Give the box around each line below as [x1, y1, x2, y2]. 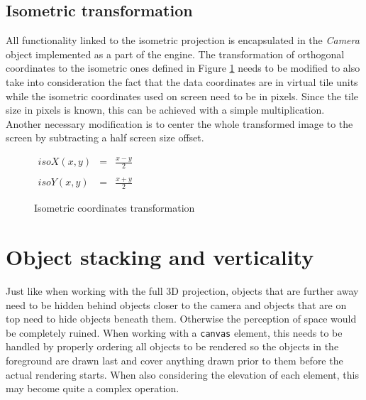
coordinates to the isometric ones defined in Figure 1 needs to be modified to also [6, 60, 360, 75]
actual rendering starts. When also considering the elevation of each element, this [6, 367, 359, 382]
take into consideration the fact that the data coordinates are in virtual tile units [6, 74, 358, 89]
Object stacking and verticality [6, 242, 314, 271]
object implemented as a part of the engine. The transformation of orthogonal [6, 46, 345, 61]
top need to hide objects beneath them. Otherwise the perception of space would [6, 311, 357, 326]
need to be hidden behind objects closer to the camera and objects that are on [6, 297, 347, 312]
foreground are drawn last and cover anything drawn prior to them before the [6, 353, 343, 368]
